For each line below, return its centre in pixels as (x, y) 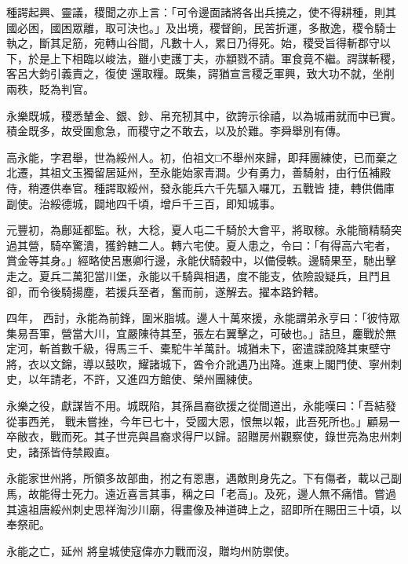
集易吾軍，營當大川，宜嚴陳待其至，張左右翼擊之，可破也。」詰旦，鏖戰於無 (201, 333)
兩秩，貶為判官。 (50, 88)
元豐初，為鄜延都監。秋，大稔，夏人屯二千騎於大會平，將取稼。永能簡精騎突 (204, 230)
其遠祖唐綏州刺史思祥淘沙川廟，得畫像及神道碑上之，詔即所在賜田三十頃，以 (204, 509)
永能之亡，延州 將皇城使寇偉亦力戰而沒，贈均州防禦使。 (151, 550)
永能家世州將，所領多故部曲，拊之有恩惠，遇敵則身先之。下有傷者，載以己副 (204, 478)
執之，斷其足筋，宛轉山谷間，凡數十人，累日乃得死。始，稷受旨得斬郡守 (193, 43)
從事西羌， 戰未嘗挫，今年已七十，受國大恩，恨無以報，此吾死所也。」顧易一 (203, 421)
